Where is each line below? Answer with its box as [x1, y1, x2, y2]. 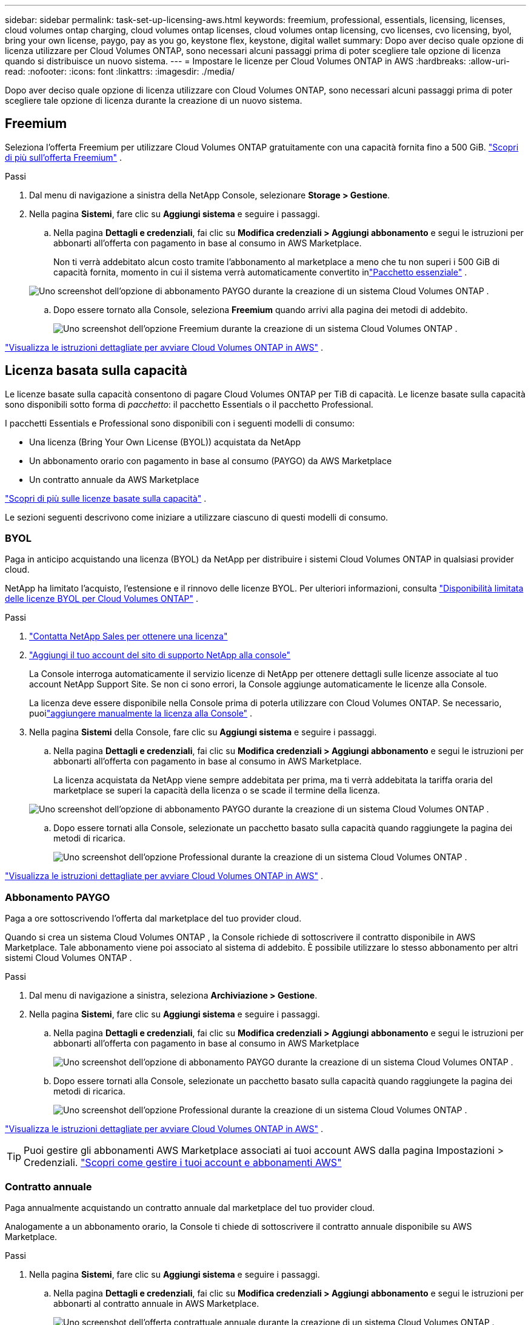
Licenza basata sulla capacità [5, 363, 188, 379]
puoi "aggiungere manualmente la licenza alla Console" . [29, 708, 253, 719]
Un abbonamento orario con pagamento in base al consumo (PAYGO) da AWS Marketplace [29, 455, 392, 466]
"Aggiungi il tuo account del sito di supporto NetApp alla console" [29, 650, 291, 661]
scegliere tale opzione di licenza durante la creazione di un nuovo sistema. [5, 95, 302, 106]
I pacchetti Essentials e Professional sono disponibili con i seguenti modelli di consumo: [5, 417, 355, 428]
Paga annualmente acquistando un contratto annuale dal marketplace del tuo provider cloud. [5, 1202, 375, 1213]
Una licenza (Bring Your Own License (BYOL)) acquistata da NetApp [29, 436, 301, 447]
